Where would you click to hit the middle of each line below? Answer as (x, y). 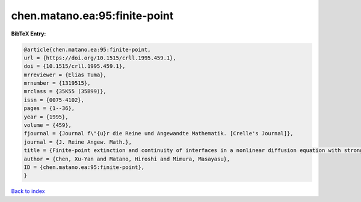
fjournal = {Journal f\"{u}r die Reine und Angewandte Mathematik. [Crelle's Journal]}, (159, 133)
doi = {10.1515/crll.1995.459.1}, (75, 66)
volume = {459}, (48, 125)
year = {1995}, (46, 117)
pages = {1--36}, (49, 109)
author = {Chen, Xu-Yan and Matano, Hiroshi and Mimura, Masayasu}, (127, 159)
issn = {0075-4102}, (54, 100)
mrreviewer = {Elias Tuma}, (65, 75)
